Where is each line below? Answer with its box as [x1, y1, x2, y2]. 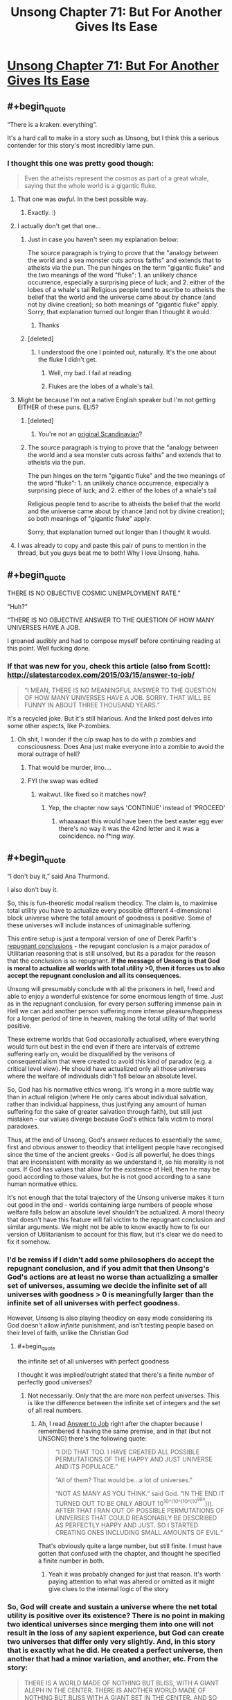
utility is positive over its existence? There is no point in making [7, 1611, 225, 1620]
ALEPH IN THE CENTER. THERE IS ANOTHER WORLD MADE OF [24, 1686, 206, 1694]
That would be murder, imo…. [27, 763, 112, 771]
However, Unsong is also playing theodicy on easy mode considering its [7, 1314, 213, 1322]
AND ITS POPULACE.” [55, 1462, 118, 1470]
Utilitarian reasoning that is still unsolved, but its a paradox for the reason [7, 949, 216, 957]
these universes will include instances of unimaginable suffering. [7, 920, 192, 929]
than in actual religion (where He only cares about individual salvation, [7, 1092, 208, 1101]
